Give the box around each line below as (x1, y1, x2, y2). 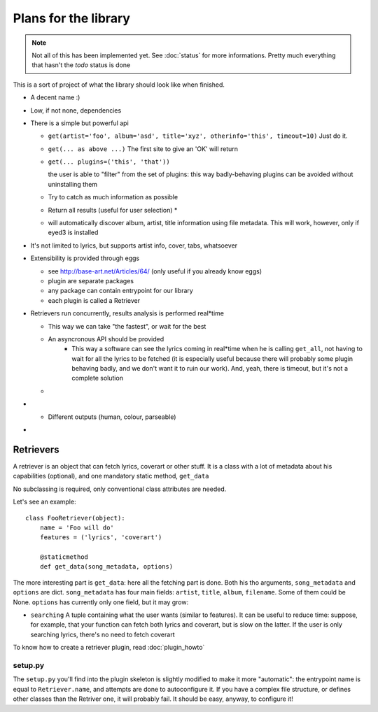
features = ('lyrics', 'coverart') (39, 534, 162, 541)
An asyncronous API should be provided (48, 334, 164, 343)
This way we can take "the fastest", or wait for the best (48, 322, 206, 330)
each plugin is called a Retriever (48, 296, 141, 304)
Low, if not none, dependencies (30, 106, 122, 115)
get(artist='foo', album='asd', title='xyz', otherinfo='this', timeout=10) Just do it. (48, 131, 348, 140)
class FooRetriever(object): (25, 514, 125, 522)
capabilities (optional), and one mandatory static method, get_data (13, 472, 209, 480)
